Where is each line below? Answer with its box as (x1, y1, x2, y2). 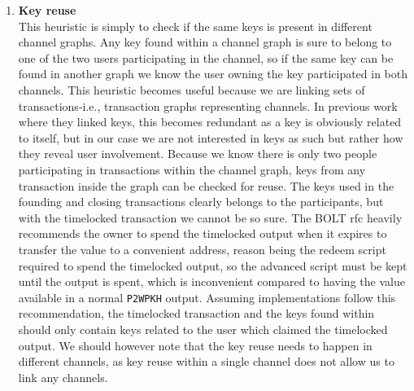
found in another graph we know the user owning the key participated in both (18, 65, 408, 82)
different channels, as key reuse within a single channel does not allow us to (18, 353, 394, 370)
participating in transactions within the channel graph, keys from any (18, 160, 366, 178)
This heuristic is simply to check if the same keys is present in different (18, 17, 373, 34)
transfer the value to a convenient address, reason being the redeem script (18, 240, 386, 257)
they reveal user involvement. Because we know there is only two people (18, 145, 377, 162)
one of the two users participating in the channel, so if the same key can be (18, 49, 394, 66)
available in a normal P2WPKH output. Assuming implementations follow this (18, 288, 396, 305)
